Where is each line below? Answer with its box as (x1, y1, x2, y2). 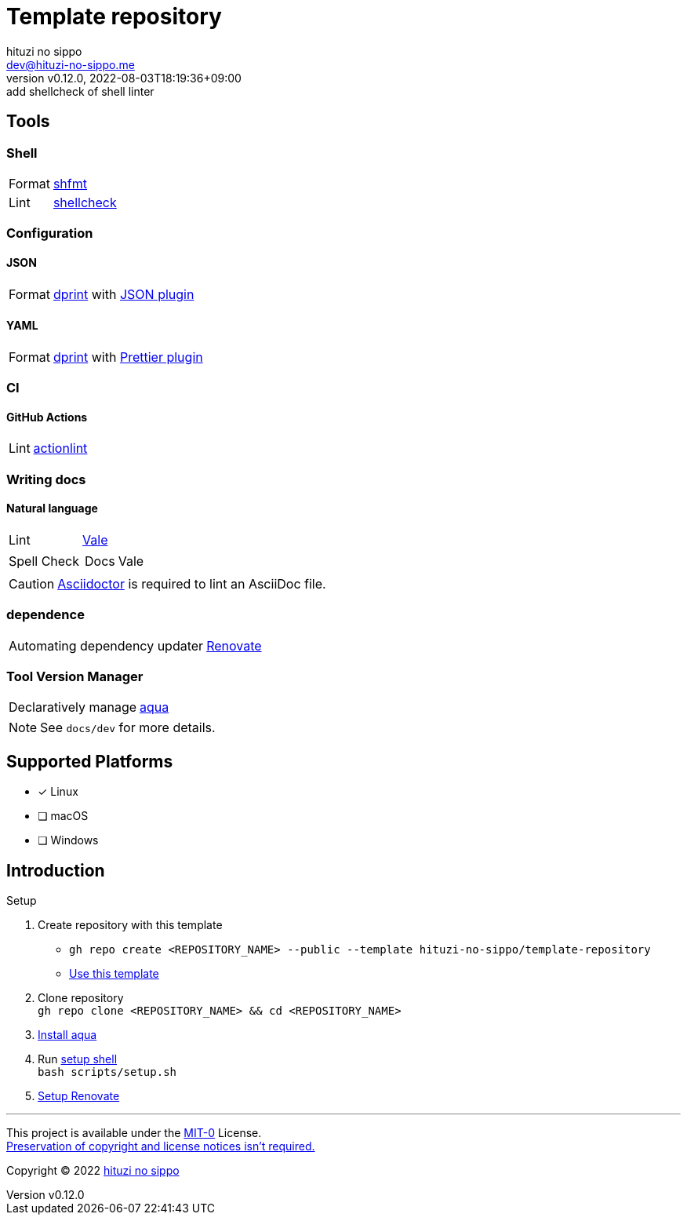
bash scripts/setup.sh (38, 1066, 177, 1079)
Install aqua (38, 1028, 97, 1042)
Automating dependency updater (9, 637, 204, 654)
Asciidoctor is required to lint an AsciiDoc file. (57, 575, 326, 592)
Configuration (6, 225, 93, 242)
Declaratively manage (9, 699, 137, 716)
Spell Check (9, 552, 80, 569)
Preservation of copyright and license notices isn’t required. (6, 1139, 315, 1154)
